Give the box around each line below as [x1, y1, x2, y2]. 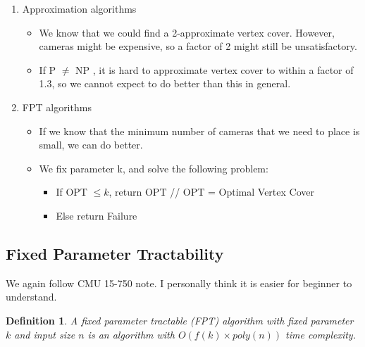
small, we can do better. [39, 137, 143, 152]
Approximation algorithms [22, 1, 137, 15]
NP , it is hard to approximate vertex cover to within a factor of [75, 62, 354, 77]
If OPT [56, 184, 87, 199]
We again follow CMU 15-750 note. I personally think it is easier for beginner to [6, 275, 352, 290]
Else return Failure [56, 208, 137, 222]
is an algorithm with [87, 327, 175, 341]
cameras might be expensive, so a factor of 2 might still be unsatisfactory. [39, 39, 357, 53]
